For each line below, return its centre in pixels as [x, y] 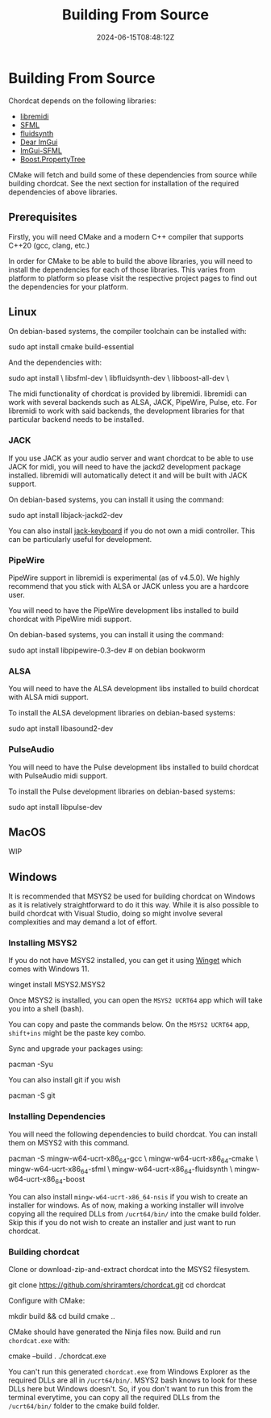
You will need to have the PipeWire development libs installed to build [124, 610]
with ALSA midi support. [48, 697]
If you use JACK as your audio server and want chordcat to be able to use [131, 458]
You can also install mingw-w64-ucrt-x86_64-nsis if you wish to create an [128, 1197]
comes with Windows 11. [49, 969]
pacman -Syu [31, 1064]
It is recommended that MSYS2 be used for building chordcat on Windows [132, 896]
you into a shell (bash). [46, 1009]
